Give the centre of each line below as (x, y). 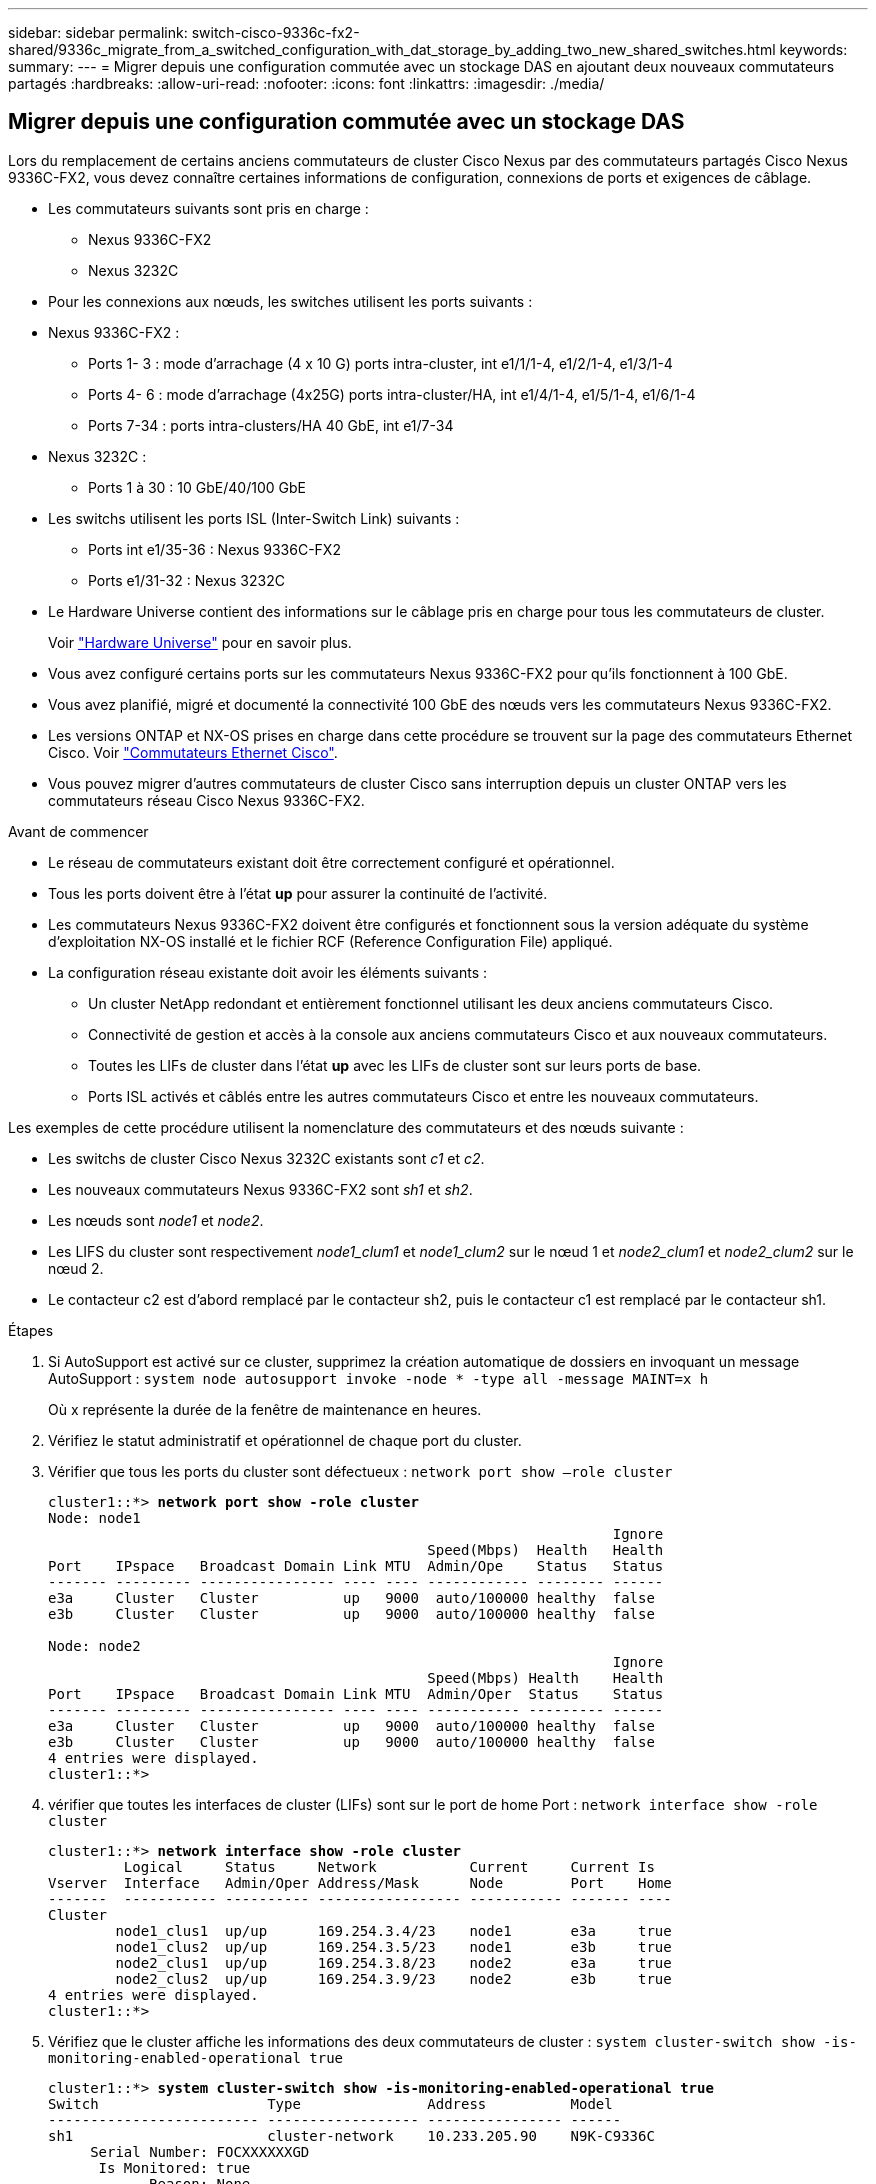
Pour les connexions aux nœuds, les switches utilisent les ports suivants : (290, 301)
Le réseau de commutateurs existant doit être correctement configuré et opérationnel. (331, 862)
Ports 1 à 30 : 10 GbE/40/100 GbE (197, 487)
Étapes (31, 1330)
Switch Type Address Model (330, 2103)
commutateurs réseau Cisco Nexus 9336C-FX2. (206, 800)
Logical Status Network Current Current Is (389, 1866)
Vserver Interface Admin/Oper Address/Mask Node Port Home (360, 1882)
